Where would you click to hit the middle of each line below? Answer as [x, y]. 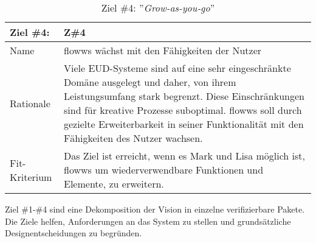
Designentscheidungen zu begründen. [74, 233]
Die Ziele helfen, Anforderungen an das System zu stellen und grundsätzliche [148, 221]
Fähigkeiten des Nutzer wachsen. [133, 138]
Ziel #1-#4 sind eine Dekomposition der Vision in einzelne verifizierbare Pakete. [155, 209]
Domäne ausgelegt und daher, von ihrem [150, 82]
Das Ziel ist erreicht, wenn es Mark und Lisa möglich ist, [184, 156]
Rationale [30, 103]
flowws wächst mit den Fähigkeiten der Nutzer [163, 50]
